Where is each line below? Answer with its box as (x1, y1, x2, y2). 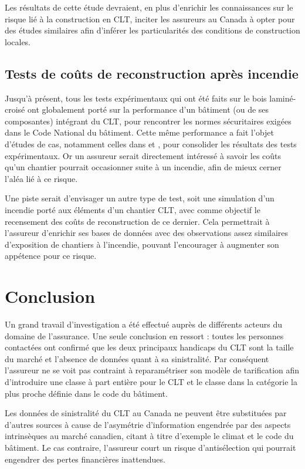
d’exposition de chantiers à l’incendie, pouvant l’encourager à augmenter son (5, 238, 279, 250)
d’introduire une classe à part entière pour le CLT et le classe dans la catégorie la (5, 375, 297, 387)
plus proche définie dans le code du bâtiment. (5, 387, 168, 399)
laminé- (269, 92, 296, 104)
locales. (5, 35, 31, 48)
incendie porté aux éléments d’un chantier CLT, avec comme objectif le (5, 203, 260, 215)
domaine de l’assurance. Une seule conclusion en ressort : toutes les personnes (5, 329, 284, 342)
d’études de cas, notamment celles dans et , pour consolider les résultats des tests (5, 137, 297, 150)
